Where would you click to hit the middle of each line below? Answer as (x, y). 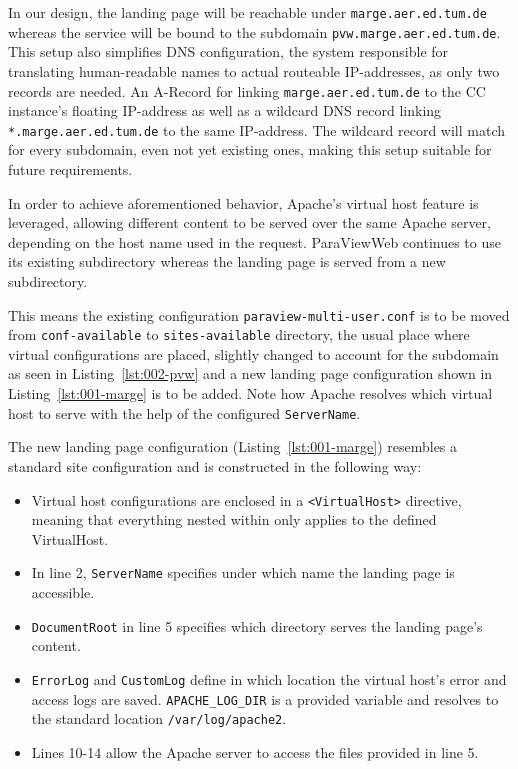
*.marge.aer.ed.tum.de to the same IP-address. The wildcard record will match (256, 129)
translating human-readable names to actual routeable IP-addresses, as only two (254, 70)
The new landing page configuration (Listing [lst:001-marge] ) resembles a (233, 446)
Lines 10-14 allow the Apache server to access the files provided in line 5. (255, 751)
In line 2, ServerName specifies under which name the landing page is (243, 572)
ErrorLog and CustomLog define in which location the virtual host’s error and (269, 678)
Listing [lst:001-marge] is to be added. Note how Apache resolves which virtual (250, 393)
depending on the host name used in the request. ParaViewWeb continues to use (254, 241)
